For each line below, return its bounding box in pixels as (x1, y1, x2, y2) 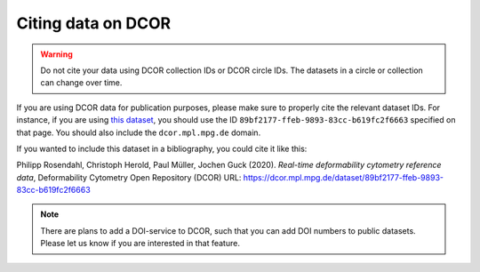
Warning (40, 49, 73, 60)
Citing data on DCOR (16, 13, 172, 33)
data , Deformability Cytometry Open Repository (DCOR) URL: (16, 172, 242, 182)
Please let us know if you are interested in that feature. (40, 238, 240, 249)
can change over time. (40, 77, 123, 88)
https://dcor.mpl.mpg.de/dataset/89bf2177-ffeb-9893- (243, 172, 444, 182)
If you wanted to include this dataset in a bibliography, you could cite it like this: (16, 143, 308, 154)
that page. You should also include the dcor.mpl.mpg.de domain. (16, 127, 261, 138)
